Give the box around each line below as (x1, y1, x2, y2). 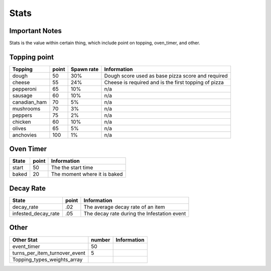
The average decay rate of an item (83, 203, 165, 210)
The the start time (51, 164, 93, 171)
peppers (12, 112, 33, 119)
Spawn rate (70, 66, 99, 73)
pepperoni (12, 85, 37, 92)
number (91, 236, 110, 243)
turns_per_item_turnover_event (12, 249, 85, 256)
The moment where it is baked (51, 171, 123, 178)
